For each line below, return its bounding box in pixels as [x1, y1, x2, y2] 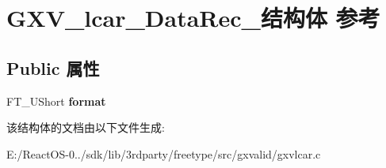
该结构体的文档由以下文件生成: [6, 119, 165, 136]
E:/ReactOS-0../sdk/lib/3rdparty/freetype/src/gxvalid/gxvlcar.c [6, 145, 321, 162]
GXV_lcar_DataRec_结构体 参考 [6, 2, 380, 34]
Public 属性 [6, 55, 100, 80]
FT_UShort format [6, 92, 106, 109]
